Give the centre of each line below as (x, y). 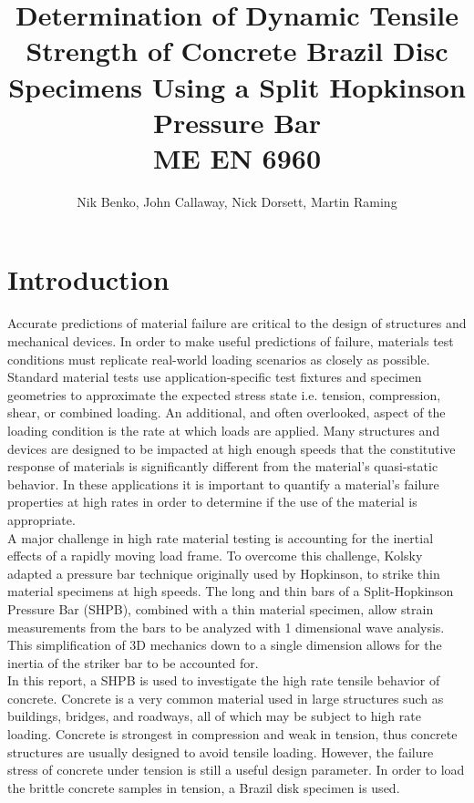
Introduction (88, 279)
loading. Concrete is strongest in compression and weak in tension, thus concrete (232, 734)
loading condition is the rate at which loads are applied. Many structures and (224, 430)
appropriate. (41, 519)
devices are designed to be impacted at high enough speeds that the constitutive (232, 448)
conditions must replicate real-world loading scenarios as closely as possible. (219, 359)
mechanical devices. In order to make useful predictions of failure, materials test (231, 341)
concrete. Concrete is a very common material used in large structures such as (226, 698)
